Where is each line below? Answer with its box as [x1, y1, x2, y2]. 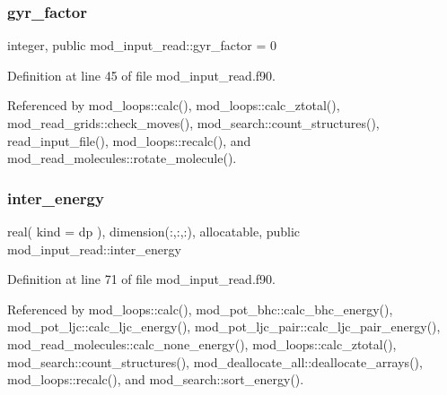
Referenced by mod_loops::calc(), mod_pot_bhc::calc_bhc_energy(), [7, 299, 393, 318]
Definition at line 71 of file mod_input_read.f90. [7, 270, 276, 288]
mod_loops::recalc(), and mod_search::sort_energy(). [7, 370, 304, 389]
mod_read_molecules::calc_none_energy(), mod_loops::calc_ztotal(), [7, 334, 397, 353]
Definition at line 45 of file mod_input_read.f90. [7, 65, 276, 84]
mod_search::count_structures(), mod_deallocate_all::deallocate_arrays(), [7, 352, 423, 371]
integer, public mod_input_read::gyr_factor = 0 [7, 36, 277, 55]
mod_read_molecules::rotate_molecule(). [7, 149, 237, 167]
